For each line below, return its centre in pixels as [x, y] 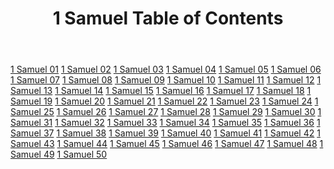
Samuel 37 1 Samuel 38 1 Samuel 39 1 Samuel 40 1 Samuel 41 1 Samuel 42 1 [165, 133]
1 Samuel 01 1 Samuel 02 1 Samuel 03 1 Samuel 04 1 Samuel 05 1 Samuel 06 [166, 69]
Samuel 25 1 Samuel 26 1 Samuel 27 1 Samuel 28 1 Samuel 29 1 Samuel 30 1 [166, 112]
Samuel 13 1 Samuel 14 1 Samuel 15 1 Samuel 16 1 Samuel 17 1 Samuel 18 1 [161, 91]
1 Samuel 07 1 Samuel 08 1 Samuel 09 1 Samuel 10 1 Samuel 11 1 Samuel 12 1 [166, 80]
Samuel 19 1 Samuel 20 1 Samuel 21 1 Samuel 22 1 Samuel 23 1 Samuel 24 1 [164, 101]
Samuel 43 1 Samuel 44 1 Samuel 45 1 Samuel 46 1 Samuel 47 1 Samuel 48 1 [167, 144]
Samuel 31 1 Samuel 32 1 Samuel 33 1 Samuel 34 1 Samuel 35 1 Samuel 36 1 [165, 123]
